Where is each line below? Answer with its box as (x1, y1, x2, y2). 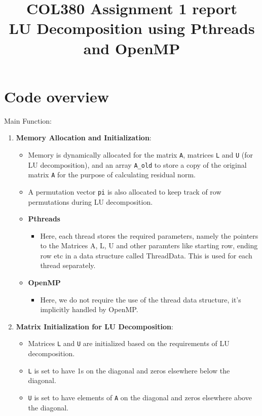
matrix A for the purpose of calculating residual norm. (28, 169, 196, 180)
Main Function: (4, 115, 52, 126)
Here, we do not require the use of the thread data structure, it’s (40, 294, 241, 305)
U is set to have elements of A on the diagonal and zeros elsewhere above (28, 392, 252, 402)
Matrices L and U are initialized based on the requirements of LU (28, 338, 230, 349)
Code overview (4, 86, 109, 106)
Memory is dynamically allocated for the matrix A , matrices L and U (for (28, 149, 253, 160)
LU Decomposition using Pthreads (9, 18, 255, 39)
